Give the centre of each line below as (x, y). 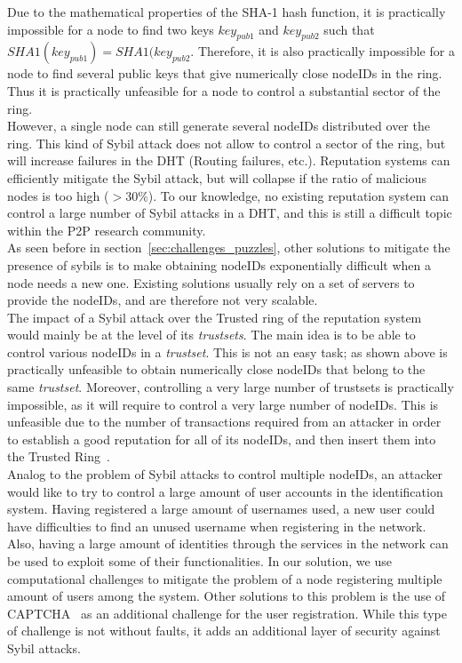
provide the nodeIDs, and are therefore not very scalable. (163, 300)
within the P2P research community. (107, 230)
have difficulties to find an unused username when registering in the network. (217, 526)
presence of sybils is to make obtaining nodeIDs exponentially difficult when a (219, 264)
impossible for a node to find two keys (111, 29)
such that (349, 29)
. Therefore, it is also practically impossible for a (323, 51)
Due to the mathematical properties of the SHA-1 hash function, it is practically (227, 12)
